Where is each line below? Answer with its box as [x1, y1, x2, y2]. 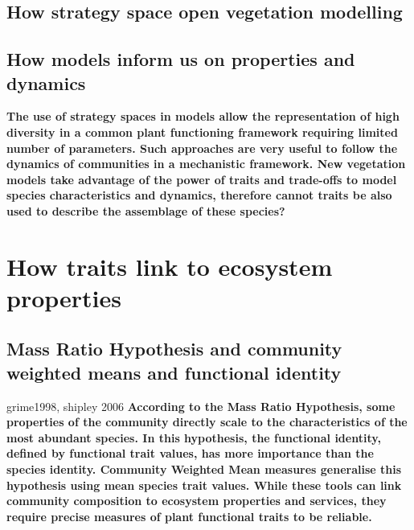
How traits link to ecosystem [6, 249, 333, 282]
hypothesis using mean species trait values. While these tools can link [6, 476, 402, 493]
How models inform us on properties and [6, 47, 355, 72]
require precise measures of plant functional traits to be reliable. [6, 507, 372, 524]
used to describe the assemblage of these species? [6, 202, 285, 219]
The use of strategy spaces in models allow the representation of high [6, 108, 400, 125]
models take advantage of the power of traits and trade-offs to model [6, 171, 397, 187]
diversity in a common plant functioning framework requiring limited [6, 123, 398, 140]
